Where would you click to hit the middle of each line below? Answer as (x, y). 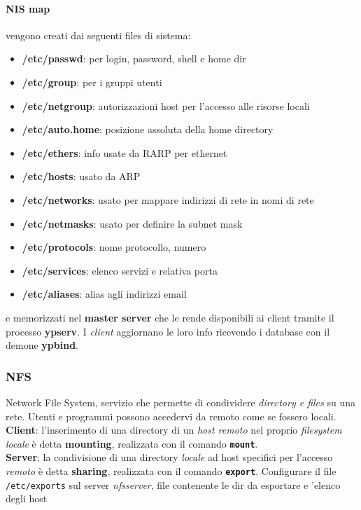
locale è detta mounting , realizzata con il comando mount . (132, 443)
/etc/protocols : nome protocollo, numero (114, 247)
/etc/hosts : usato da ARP (81, 176)
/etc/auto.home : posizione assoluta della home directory (148, 129)
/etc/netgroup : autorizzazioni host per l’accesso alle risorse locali (166, 105)
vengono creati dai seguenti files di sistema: (98, 35)
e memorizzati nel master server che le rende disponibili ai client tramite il (170, 317)
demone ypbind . (42, 345)
